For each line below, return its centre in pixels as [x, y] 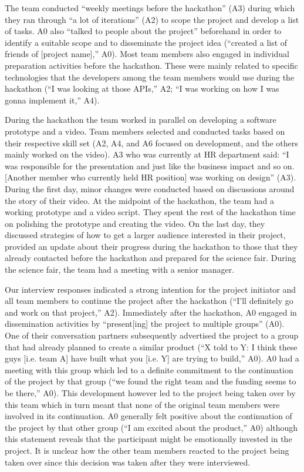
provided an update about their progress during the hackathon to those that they [151, 246]
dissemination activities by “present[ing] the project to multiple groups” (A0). [145, 324]
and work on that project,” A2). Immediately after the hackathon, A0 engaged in [151, 312]
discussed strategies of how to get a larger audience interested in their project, [145, 235]
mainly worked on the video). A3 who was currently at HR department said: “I [147, 154]
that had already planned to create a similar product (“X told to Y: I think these [151, 347]
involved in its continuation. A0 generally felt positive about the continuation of [148, 416]
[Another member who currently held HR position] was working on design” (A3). [151, 177]
